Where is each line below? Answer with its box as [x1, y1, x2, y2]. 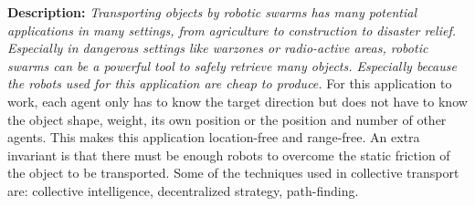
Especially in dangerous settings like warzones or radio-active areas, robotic [7, 38, 428, 57]
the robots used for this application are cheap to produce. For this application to [7, 74, 452, 93]
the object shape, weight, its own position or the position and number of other [7, 109, 447, 129]
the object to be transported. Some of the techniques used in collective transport [7, 163, 459, 182]
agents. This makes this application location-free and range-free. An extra [7, 128, 420, 147]
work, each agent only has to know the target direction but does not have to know [7, 91, 468, 110]
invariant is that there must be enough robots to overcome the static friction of [7, 145, 450, 164]
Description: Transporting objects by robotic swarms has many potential [7, 3, 417, 21]
